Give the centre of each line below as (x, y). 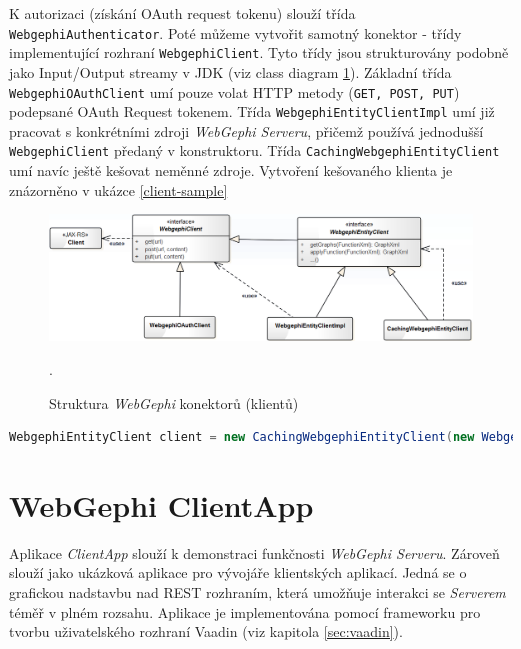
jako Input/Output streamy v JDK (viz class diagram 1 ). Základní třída (230, 71)
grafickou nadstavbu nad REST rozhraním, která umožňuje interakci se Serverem (257, 592)
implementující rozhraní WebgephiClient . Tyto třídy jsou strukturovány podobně (259, 52)
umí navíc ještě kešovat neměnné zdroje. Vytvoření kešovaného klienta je (231, 170)
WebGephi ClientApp (161, 504)
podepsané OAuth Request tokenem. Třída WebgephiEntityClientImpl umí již (252, 111)
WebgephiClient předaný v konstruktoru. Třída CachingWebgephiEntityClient (254, 150)
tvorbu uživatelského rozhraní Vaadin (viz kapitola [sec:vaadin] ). (206, 631)
